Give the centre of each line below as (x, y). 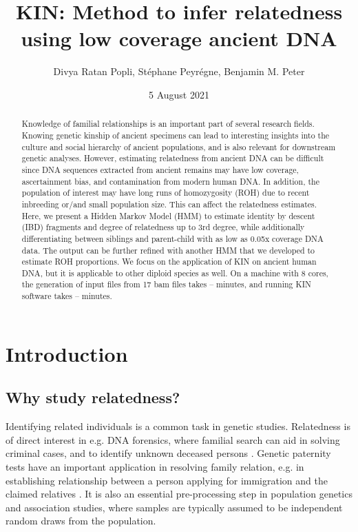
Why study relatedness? (93, 397)
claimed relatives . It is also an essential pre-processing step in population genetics (179, 494)
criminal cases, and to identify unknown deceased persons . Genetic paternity (168, 453)
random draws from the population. (81, 521)
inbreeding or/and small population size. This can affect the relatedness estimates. (169, 204)
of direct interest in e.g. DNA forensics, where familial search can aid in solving (173, 439)
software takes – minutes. (67, 296)
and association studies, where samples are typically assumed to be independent (174, 507)
